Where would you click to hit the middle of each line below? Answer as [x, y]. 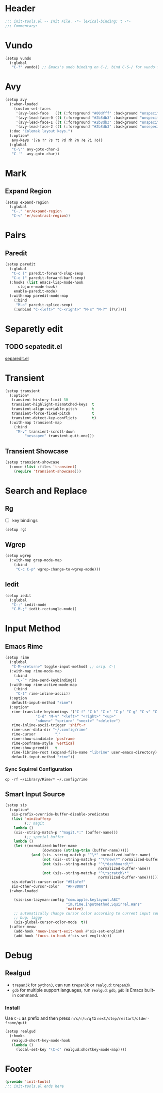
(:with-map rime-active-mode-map [43, 685]
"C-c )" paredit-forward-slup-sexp [47, 273]
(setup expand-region [27, 202]
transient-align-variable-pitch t [53, 409]
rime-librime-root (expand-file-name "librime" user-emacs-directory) [84, 752]
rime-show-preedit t [34, 748]
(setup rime [17, 658]
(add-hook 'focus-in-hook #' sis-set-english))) [63, 936]
